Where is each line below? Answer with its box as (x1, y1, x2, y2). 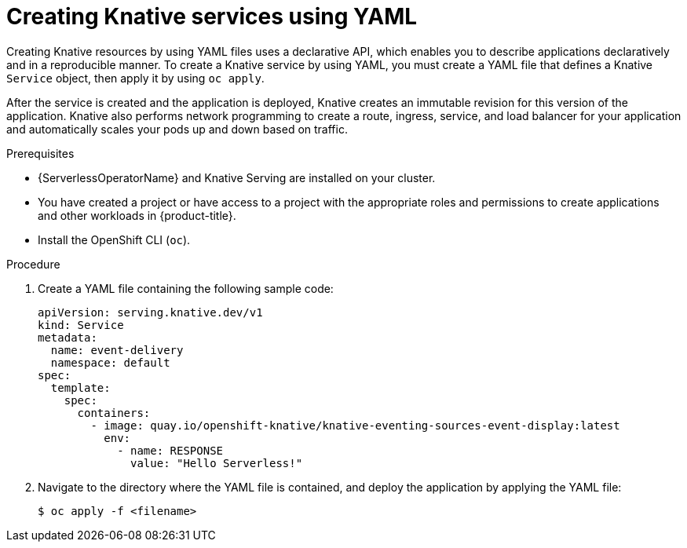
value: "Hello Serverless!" (130, 456, 303, 469)
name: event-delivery (50, 343, 184, 356)
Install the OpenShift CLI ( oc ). (38, 232, 191, 247)
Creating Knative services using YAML (6, 3, 418, 30)
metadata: (38, 331, 97, 344)
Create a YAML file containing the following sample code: (38, 281, 334, 295)
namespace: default (50, 356, 170, 369)
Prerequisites (6, 146, 75, 160)
